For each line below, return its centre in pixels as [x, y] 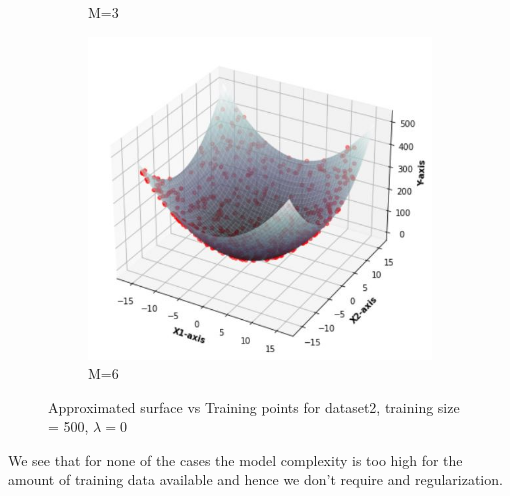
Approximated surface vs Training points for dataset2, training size [254, 406]
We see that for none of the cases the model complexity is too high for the [235, 459]
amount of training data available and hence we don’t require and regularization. [255, 479]
